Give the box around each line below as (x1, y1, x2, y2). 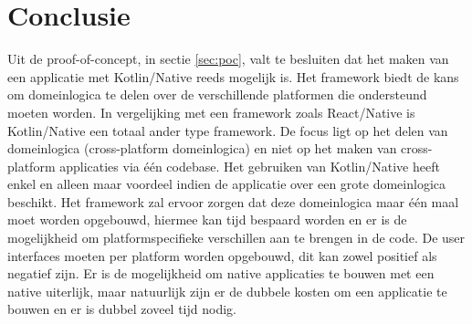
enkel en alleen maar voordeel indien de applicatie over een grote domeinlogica (7, 174, 446, 193)
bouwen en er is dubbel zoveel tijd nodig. (7, 299, 236, 319)
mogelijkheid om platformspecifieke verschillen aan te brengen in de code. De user (7, 228, 466, 247)
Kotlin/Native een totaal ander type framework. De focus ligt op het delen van (7, 120, 448, 140)
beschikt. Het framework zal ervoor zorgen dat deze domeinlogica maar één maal (7, 192, 459, 211)
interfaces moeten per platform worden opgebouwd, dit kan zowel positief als (7, 246, 437, 265)
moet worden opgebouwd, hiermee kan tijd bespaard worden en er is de (7, 210, 407, 229)
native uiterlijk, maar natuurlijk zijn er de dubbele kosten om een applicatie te (7, 281, 447, 300)
